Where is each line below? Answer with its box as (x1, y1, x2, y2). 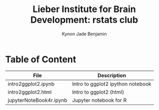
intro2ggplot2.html (8, 88, 52, 95)
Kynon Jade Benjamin (62, 31, 107, 37)
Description (97, 72, 126, 79)
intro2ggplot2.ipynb (8, 80, 55, 87)
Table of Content (5, 54, 77, 65)
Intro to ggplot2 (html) (72, 88, 124, 95)
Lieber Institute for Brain (32, 4, 136, 15)
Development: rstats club (30, 14, 138, 26)
